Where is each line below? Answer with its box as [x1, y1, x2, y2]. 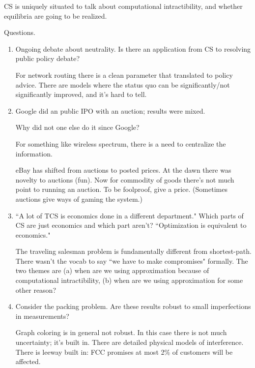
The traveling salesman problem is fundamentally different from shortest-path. [15, 246, 252, 256]
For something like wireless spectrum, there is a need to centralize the [15, 138, 226, 149]
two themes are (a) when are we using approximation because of [15, 265, 209, 276]
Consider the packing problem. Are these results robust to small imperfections [15, 301, 251, 311]
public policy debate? [15, 53, 80, 63]
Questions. [4, 27, 35, 37]
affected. [15, 356, 41, 367]
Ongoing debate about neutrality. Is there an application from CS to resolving [15, 43, 251, 54]
